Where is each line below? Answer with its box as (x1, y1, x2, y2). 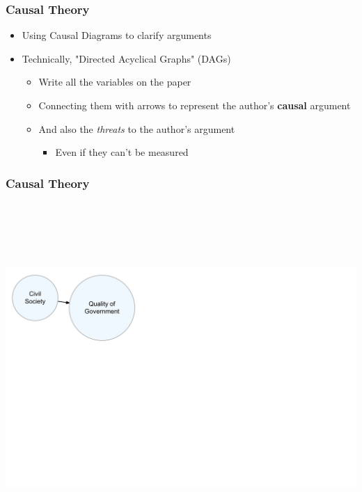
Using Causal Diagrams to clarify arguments (22, 28, 212, 42)
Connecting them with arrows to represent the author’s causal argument (38, 98, 351, 112)
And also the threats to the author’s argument (38, 121, 235, 136)
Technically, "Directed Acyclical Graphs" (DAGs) (22, 51, 231, 65)
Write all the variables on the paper (38, 74, 191, 89)
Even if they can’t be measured (55, 145, 189, 159)
